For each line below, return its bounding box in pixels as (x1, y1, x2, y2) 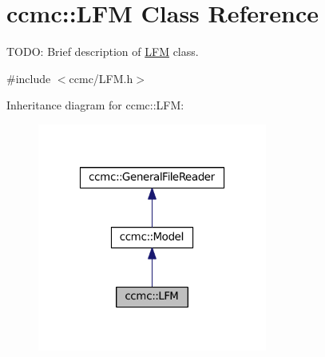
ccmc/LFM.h (69, 69, 133, 86)
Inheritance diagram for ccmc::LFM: (6, 97, 184, 113)
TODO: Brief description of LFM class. (6, 43, 199, 60)
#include (6, 69, 51, 86)
